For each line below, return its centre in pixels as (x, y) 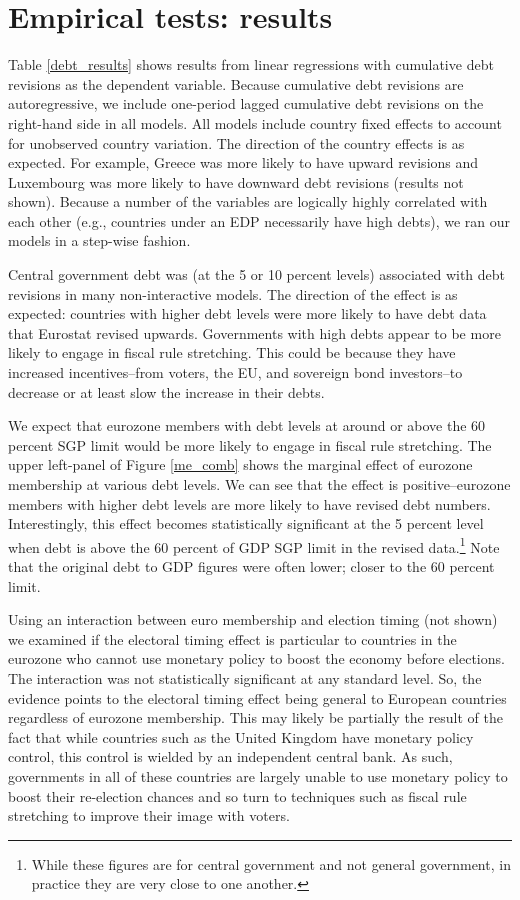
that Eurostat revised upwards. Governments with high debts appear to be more (254, 332)
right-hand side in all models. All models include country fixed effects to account (255, 122)
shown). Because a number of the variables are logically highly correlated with (248, 201)
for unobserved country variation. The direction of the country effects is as (236, 142)
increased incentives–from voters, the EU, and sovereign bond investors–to (235, 372)
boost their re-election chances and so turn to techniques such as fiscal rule (237, 795)
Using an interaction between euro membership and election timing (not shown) (253, 619)
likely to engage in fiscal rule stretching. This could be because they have (232, 352)
